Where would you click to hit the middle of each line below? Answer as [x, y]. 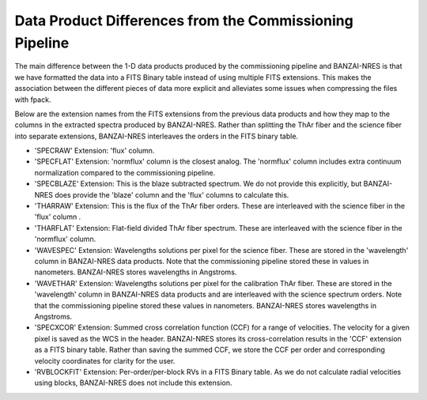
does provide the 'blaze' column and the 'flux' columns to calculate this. [172, 194]
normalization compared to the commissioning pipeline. [125, 172]
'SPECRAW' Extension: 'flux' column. [94, 151]
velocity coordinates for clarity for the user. [105, 360]
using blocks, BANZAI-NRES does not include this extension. [133, 383]
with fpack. [33, 100]
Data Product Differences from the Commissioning [184, 21]
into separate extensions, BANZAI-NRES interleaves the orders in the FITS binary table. [157, 136]
